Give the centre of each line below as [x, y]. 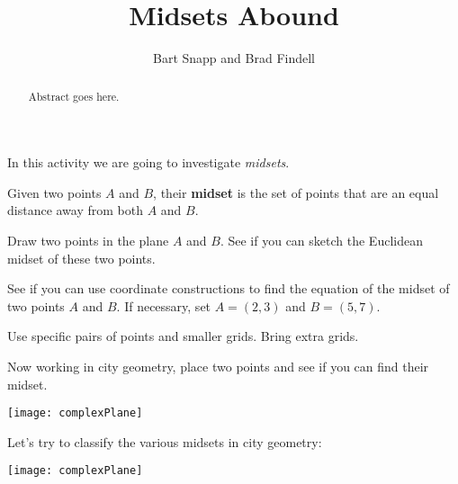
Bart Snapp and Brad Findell [234, 58]
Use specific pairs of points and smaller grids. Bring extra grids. [183, 336]
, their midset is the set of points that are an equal [296, 192]
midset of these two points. [81, 258]
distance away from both [76, 210]
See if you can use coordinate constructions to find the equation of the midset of [229, 288]
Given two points [54, 192]
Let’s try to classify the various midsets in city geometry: [165, 441]
